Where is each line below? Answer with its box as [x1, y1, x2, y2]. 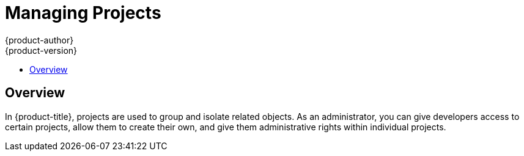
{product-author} [5, 34, 74, 45]
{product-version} [5, 45, 78, 56]
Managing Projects [5, 2, 161, 23]
